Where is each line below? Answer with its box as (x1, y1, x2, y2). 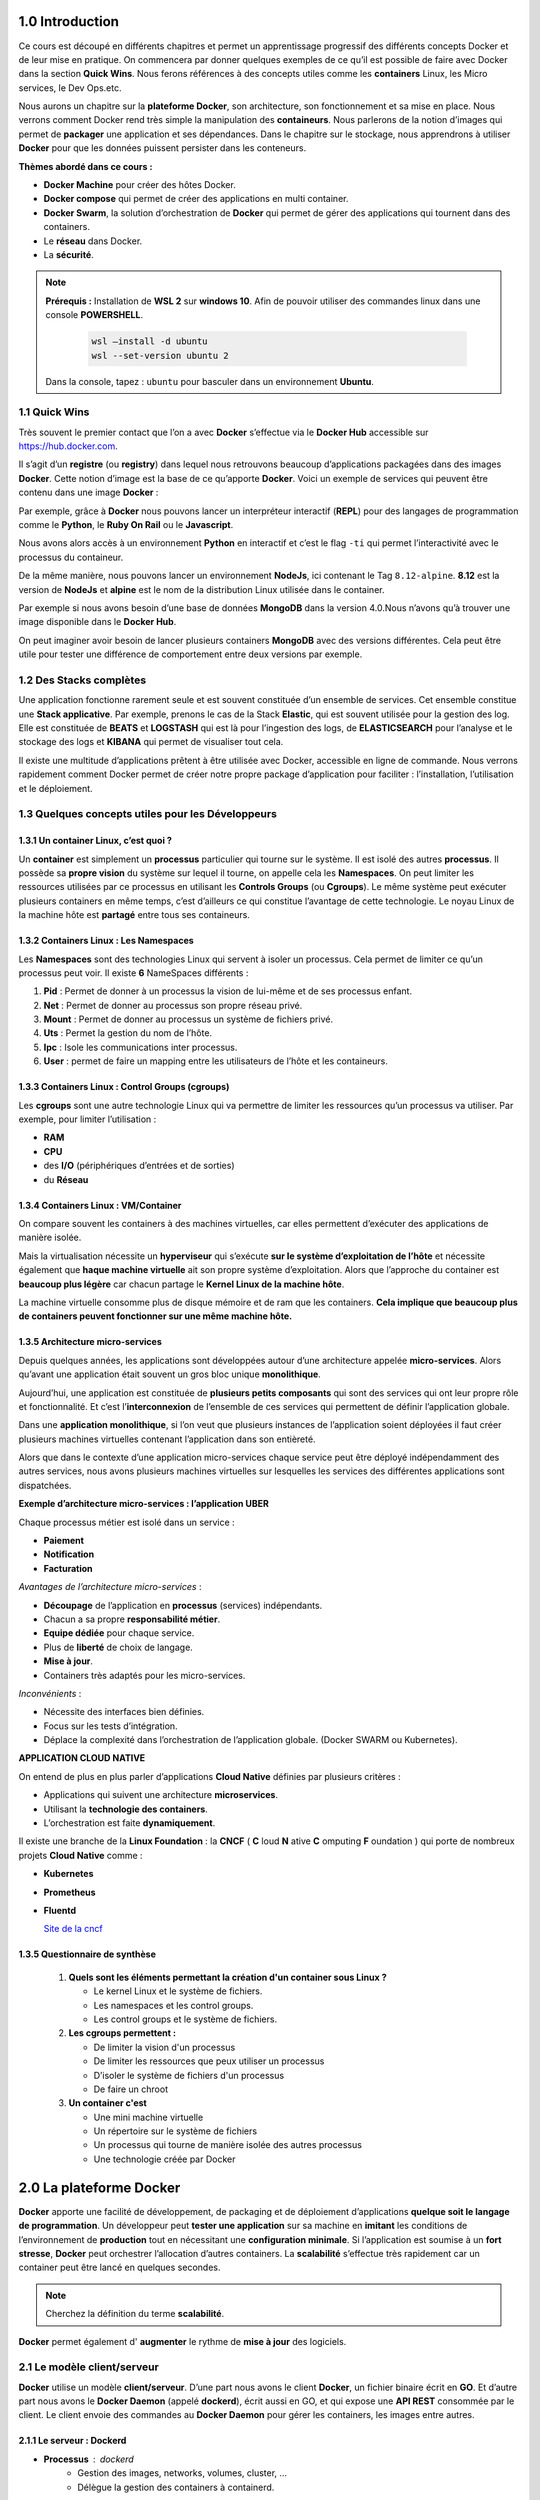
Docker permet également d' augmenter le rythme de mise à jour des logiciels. (18, 2335, 347, 2347)
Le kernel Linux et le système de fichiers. (93, 1985, 263, 1997)
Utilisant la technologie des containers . (43, 1803, 209, 1815)
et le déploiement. (18, 782, 94, 794)
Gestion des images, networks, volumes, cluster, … (77, 2467, 288, 2479)
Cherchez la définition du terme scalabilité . (45, 2308, 225, 2320)
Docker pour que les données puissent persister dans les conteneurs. (18, 142, 307, 154)
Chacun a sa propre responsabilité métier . (43, 1613, 221, 1625)
